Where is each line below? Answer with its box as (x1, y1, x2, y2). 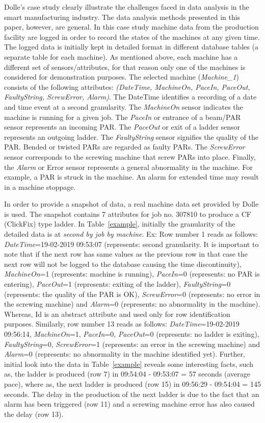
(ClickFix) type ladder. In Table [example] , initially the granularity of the (4, 218, 235, 229)
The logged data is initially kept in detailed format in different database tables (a (4, 41, 258, 52)
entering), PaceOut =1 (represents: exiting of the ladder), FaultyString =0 (4, 279, 231, 289)
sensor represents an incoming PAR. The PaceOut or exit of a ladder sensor (4, 121, 241, 132)
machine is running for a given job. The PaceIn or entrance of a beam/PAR (4, 111, 241, 122)
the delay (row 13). (4, 408, 64, 419)
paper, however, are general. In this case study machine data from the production (4, 21, 259, 32)
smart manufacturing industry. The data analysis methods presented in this (4, 11, 241, 22)
